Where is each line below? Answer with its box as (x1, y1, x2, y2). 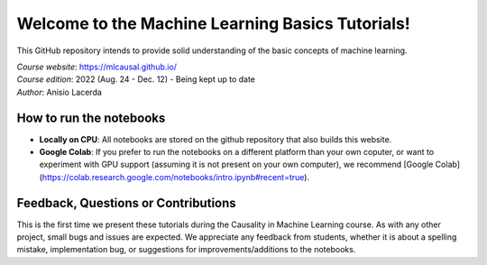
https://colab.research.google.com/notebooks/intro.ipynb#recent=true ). (41, 171, 310, 182)
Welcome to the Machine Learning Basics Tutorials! (16, 14, 410, 33)
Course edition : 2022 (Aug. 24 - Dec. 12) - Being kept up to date (16, 74, 256, 85)
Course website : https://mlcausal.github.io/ (16, 61, 178, 72)
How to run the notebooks (16, 110, 166, 125)
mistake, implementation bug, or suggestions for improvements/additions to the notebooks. (16, 244, 356, 255)
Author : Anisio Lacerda (16, 87, 103, 97)
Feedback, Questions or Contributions (16, 195, 236, 211)
